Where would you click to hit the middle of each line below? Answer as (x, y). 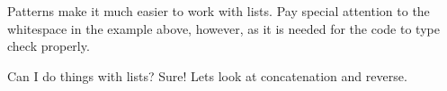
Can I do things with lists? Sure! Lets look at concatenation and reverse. (207, 75)
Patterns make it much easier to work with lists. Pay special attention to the (219, 11)
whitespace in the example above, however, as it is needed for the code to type (223, 28)
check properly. (49, 46)
